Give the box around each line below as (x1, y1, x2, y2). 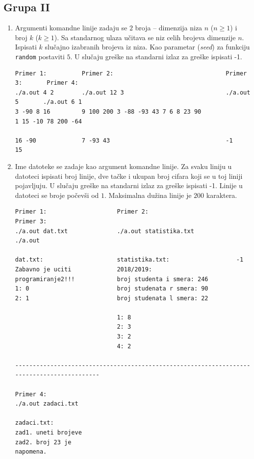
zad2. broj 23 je (15, 438, 72, 446)
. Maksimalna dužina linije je (104, 190, 192, 200)
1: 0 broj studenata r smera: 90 (15, 285, 208, 292)
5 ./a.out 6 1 (15, 98, 82, 106)
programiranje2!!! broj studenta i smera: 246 (15, 275, 208, 283)
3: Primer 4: (15, 79, 78, 87)
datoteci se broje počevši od (15, 190, 99, 200)
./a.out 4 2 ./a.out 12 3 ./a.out (15, 89, 251, 96)
